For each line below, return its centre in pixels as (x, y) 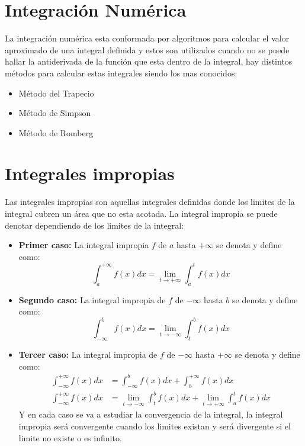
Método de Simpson (55, 113)
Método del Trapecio (56, 93)
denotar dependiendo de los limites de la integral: (94, 225)
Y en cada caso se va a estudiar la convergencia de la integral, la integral (151, 414)
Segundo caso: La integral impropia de (92, 299)
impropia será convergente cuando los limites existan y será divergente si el (155, 426)
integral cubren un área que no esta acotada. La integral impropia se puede (141, 213)
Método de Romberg (56, 132)
